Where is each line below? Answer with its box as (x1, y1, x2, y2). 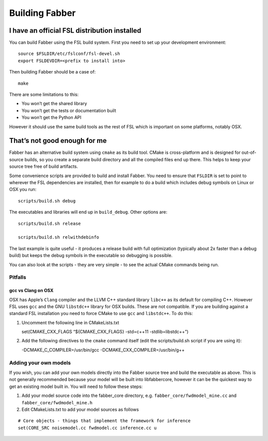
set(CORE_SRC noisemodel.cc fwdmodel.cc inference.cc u (18, 425, 157, 431)
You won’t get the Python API (21, 115, 82, 121)
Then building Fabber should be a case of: (9, 69, 96, 75)
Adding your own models (9, 359, 71, 366)
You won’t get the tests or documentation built (21, 107, 117, 114)
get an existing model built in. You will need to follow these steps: (9, 383, 143, 389)
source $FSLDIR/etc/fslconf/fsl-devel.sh (18, 51, 120, 57)
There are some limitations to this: (9, 92, 79, 98)
